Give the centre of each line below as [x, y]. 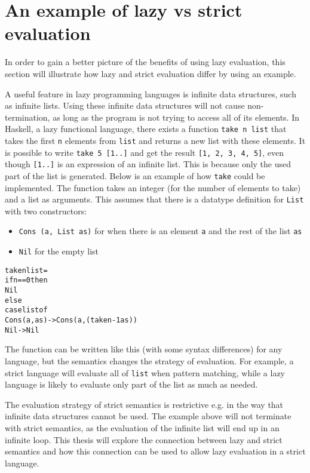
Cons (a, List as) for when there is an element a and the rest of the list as [160, 231]
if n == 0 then [26, 280]
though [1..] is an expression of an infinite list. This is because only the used [148, 164]
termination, [27, 117]
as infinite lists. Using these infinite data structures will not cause [125, 105]
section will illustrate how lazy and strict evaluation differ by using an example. [151, 73]
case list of [26, 310]
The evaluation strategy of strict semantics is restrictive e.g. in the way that [144, 404]
